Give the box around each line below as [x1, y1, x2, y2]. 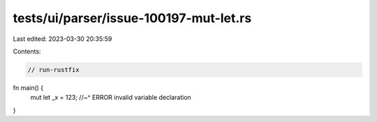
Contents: [13, 47, 41, 55]
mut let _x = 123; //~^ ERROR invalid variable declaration [30, 94, 191, 102]
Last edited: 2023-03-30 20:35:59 [13, 35, 112, 43]
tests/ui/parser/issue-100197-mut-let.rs [13, 10, 252, 26]
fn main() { [13, 83, 44, 91]
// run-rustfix [27, 66, 80, 73]
